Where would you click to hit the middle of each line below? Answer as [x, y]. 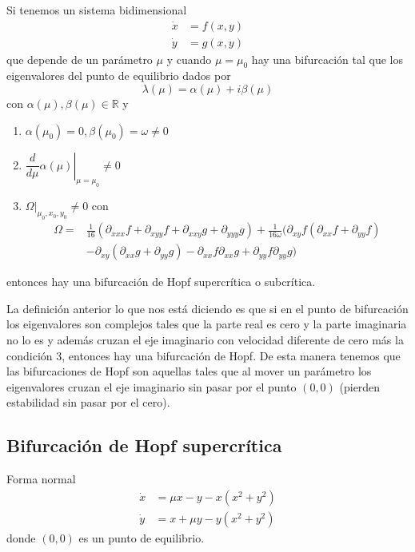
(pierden [360, 386]
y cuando [189, 59]
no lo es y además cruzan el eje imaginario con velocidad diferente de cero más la [205, 339]
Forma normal [41, 479]
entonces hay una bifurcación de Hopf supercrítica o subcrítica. [161, 282]
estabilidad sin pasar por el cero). [88, 402]
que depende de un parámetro [80, 59]
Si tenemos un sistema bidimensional [97, 10]
